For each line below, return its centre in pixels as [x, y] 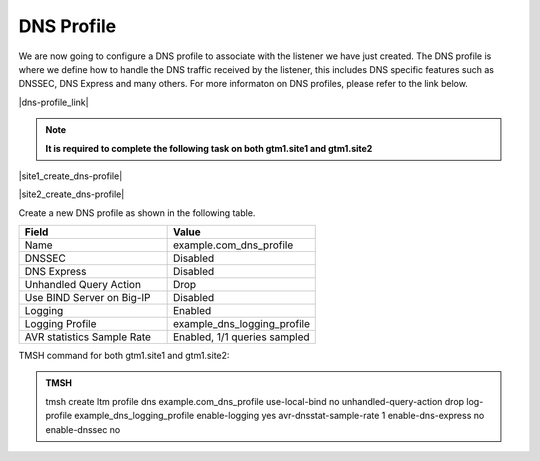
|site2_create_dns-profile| [71, 194]
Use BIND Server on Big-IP [87, 298]
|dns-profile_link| [53, 102]
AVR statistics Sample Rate [88, 337]
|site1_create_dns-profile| [70, 176]
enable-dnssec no [83, 429]
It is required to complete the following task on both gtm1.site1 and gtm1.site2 [209, 148]
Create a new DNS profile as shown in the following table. [137, 212]
